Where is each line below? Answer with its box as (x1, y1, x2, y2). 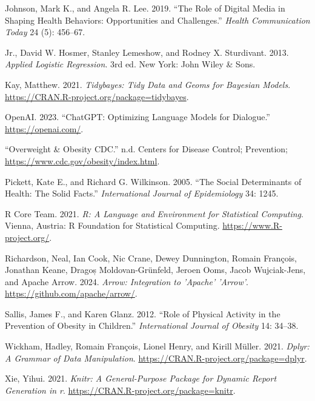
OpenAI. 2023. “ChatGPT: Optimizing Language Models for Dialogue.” (5, 110, 270, 123)
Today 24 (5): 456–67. (5, 25, 85, 38)
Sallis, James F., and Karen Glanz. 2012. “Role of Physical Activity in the (5, 307, 280, 320)
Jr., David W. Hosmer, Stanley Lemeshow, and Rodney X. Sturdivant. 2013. (5, 45, 289, 58)
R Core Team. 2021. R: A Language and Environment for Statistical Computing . (5, 207, 303, 220)
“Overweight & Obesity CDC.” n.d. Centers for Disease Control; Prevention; (5, 143, 288, 155)
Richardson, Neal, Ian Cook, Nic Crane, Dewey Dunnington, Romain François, (5, 251, 297, 264)
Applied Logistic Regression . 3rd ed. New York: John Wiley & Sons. (5, 58, 256, 70)
